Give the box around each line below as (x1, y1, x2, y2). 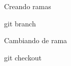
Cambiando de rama (4, 35, 67, 46)
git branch (4, 18, 36, 28)
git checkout (4, 52, 42, 62)
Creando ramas (4, 1, 51, 11)
